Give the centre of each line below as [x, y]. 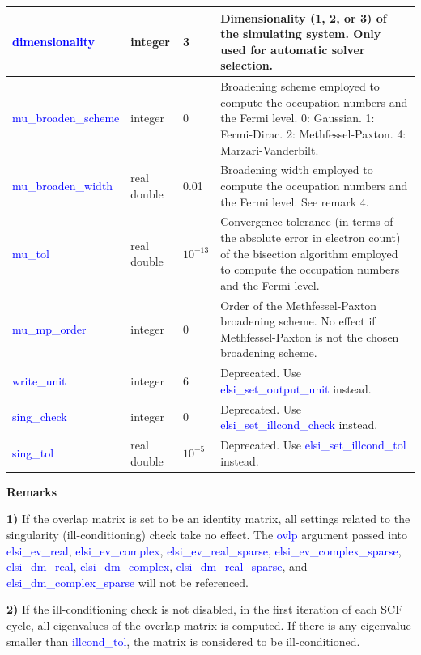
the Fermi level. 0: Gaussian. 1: [298, 118]
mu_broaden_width [63, 185]
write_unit [39, 381]
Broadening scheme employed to [300, 86]
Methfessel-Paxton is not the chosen [310, 336]
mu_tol [31, 253]
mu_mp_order [49, 328]
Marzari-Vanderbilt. [270, 149]
